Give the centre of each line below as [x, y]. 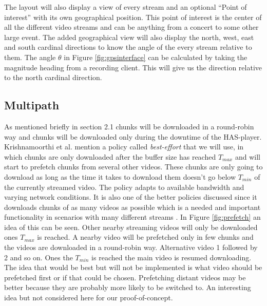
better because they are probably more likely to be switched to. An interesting [128, 287]
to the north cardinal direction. [53, 77]
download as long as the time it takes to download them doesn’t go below [120, 176]
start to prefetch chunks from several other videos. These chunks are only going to [133, 167]
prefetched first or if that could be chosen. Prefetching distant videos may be [125, 277]
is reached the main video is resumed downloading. [171, 257]
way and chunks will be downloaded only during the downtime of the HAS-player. [133, 136]
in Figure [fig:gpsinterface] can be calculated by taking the [156, 57]
